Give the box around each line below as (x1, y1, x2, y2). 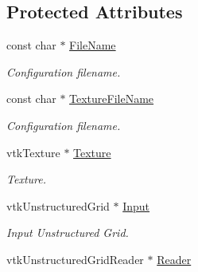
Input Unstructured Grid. (6, 224, 129, 241)
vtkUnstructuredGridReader (6, 250, 144, 267)
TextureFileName (69, 90, 154, 107)
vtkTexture (6, 144, 60, 160)
